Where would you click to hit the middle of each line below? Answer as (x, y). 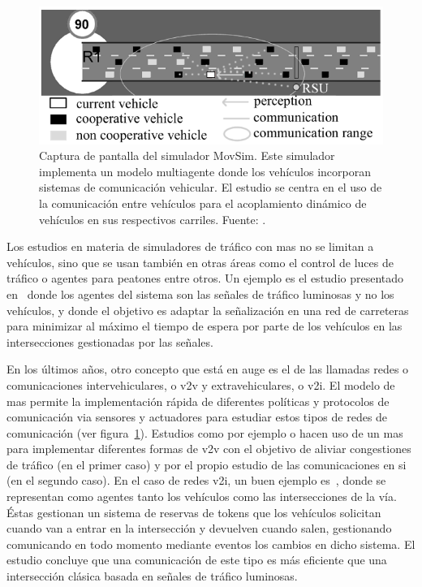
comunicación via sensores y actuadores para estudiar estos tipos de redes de (197, 417)
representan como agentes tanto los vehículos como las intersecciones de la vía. (202, 496)
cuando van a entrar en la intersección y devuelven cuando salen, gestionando (199, 528)
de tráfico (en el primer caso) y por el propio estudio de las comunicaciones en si (207, 464)
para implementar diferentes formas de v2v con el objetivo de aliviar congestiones (209, 449)
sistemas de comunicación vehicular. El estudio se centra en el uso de (211, 187)
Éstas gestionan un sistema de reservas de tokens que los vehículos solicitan (194, 512)
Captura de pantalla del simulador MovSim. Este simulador (187, 155)
